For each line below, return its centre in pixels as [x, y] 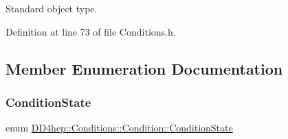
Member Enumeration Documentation [144, 68]
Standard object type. [52, 8]
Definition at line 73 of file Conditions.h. [91, 31]
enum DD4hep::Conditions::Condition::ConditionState [119, 128]
